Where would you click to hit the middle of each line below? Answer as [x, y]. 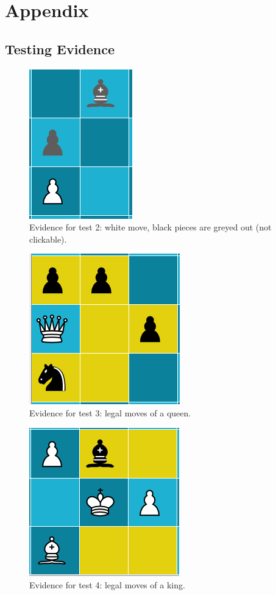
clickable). [48, 239]
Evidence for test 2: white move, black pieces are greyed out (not [150, 227]
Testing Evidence [60, 48]
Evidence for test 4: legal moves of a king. [107, 585]
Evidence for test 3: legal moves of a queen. [110, 412]
